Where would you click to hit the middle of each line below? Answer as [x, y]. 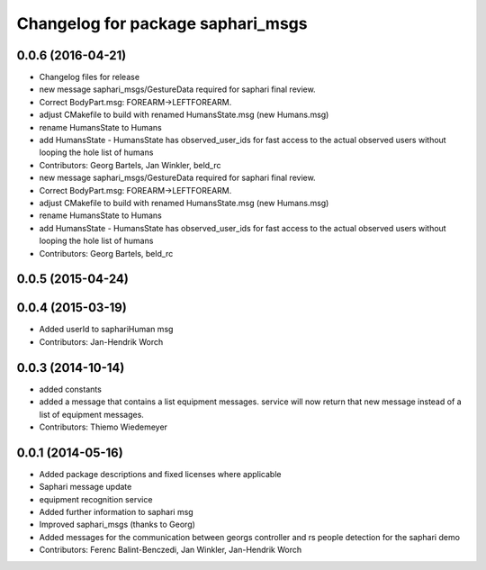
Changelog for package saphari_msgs [162, 23]
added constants [71, 389]
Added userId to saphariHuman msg [106, 330]
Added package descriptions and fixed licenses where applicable [160, 474]
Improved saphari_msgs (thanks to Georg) [117, 525]
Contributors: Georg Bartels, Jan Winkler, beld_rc [130, 165]
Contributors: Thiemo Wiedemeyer [103, 427]
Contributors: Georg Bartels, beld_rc [106, 253]
